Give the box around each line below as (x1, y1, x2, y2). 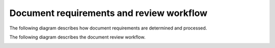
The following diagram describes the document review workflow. (9, 34, 146, 40)
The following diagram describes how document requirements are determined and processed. (9, 25, 207, 31)
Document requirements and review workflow (9, 7, 208, 18)
